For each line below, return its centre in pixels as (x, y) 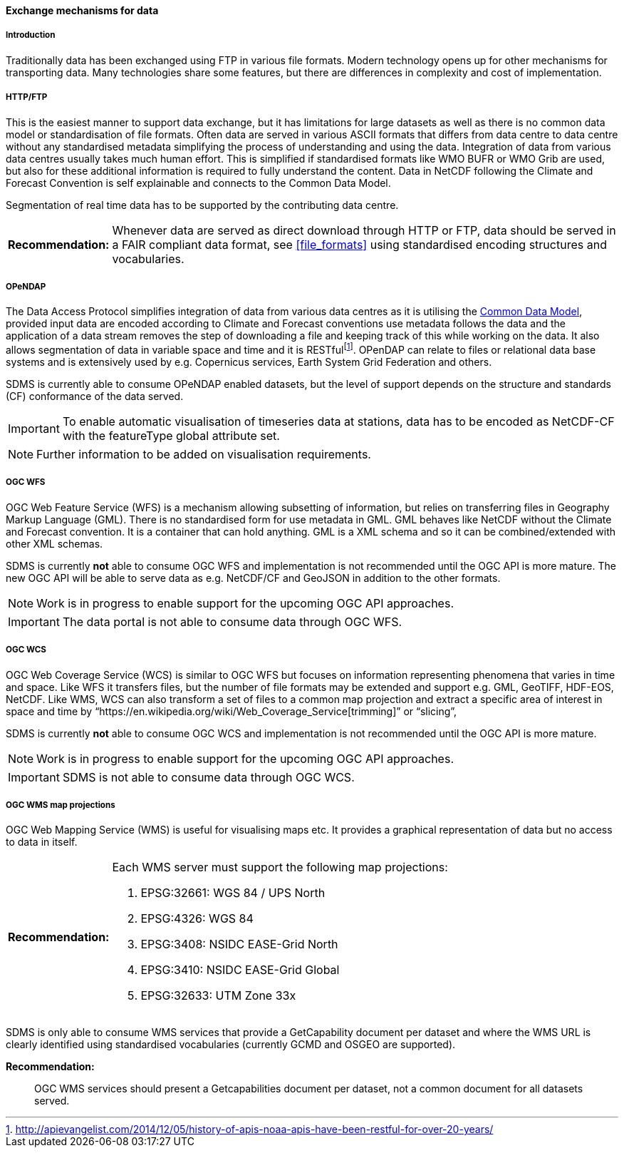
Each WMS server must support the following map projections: (280, 867)
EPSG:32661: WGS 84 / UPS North (233, 893)
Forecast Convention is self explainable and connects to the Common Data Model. (198, 183)
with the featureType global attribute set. (171, 436)
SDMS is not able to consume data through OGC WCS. (208, 777)
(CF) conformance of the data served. (95, 396)
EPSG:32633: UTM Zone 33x (218, 996)
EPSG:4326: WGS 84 (197, 919)
